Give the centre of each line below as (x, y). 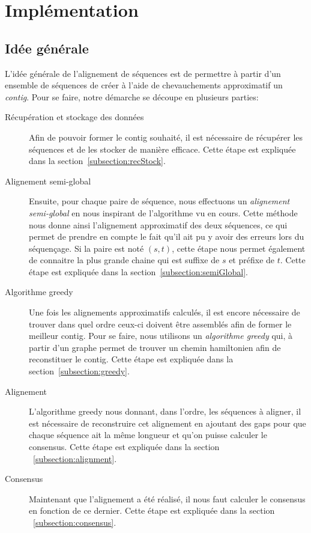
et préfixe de (252, 260)
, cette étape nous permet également (239, 248)
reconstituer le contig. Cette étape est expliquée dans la (131, 359)
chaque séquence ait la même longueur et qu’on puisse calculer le (148, 435)
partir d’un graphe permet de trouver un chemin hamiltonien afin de (155, 347)
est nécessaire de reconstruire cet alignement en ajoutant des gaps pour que (168, 423)
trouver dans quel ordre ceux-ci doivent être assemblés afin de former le (160, 324)
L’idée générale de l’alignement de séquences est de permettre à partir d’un (143, 73)
